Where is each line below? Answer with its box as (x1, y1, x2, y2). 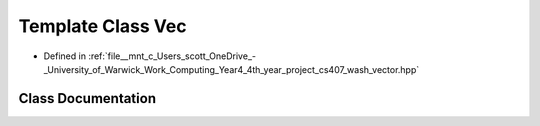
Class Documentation (18, 90, 157, 107)
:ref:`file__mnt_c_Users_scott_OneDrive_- (88, 50, 257, 62)
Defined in (43, 50, 87, 62)
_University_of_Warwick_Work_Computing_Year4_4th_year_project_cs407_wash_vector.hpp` (43, 63, 420, 75)
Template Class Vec (18, 15, 187, 37)
